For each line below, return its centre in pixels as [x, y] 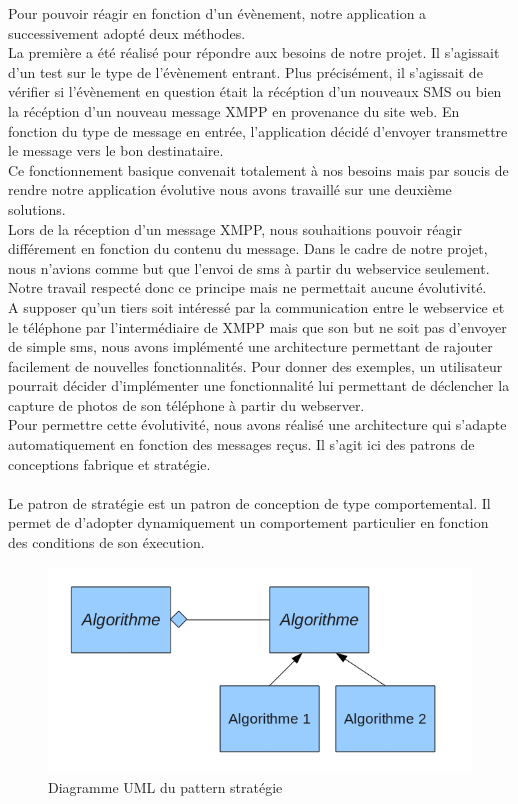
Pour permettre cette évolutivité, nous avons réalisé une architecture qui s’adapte [257, 424]
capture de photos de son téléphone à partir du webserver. [186, 404]
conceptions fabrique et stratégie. [109, 463]
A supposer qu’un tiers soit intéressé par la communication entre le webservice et [256, 306]
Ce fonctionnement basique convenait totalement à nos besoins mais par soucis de [258, 169]
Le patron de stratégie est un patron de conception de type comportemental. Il [249, 502]
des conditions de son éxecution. [106, 542]
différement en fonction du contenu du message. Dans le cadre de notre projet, [248, 248]
